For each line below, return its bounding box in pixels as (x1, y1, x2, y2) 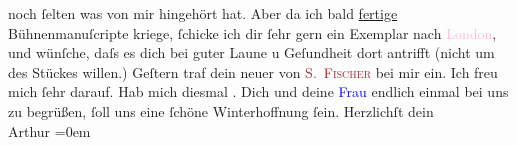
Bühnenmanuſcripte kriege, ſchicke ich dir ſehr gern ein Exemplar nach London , (8, 22, 497, 43)
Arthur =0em (8, 120, 91, 141)
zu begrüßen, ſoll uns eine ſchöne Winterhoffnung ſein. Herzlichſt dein (8, 100, 434, 121)
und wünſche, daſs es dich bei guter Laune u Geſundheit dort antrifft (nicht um (8, 42, 495, 63)
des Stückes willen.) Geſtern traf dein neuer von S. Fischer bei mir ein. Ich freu (8, 61, 498, 82)
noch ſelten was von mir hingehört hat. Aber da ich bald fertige (8, 3, 398, 23)
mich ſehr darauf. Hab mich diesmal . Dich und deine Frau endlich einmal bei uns (8, 81, 509, 102)
